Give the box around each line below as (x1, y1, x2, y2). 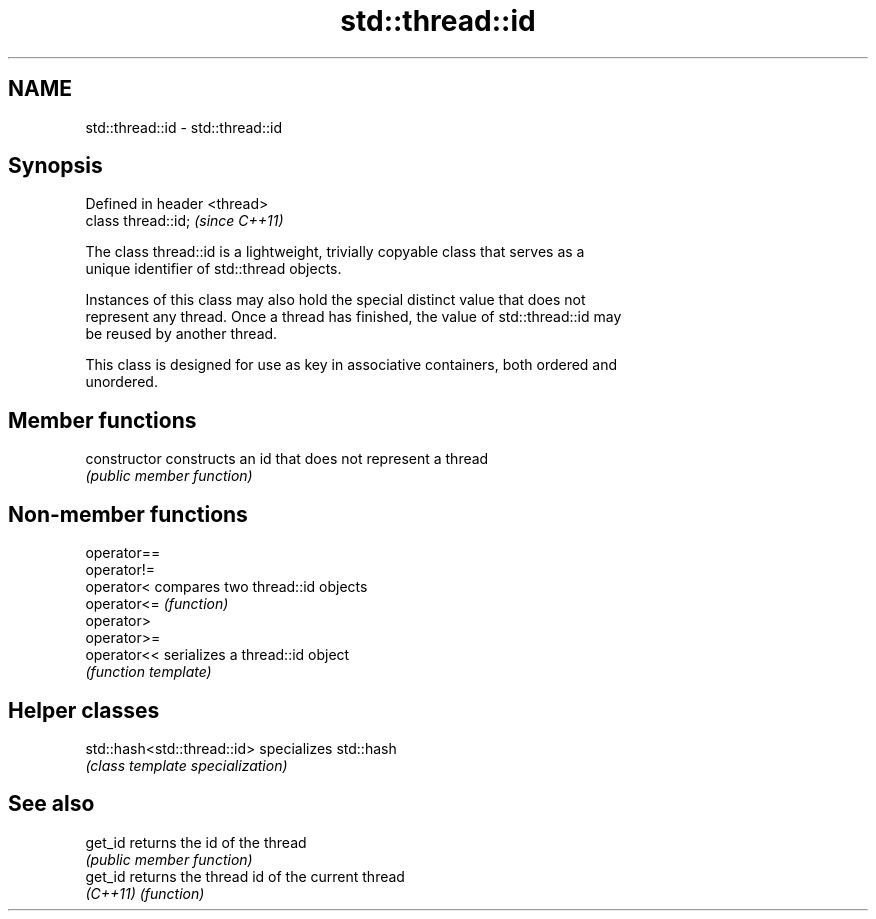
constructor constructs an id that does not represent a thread (85, 450, 489, 468)
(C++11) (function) (85, 884, 205, 902)
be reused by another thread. (85, 325, 278, 343)
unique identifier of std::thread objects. (85, 260, 342, 278)
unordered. (85, 373, 158, 391)
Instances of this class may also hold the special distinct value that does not (85, 291, 586, 309)
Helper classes (8, 697, 160, 723)
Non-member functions (8, 501, 248, 527)
